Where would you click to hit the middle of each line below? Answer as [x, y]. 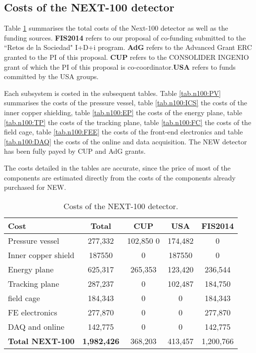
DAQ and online [36, 326]
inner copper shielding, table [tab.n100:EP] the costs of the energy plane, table [123, 112]
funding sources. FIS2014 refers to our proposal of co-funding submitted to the [125, 37]
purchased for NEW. [35, 187]
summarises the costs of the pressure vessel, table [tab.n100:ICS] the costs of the [126, 103]
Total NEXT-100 [41, 341]
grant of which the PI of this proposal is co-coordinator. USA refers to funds [120, 66]
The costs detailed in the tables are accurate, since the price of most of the [117, 167]
